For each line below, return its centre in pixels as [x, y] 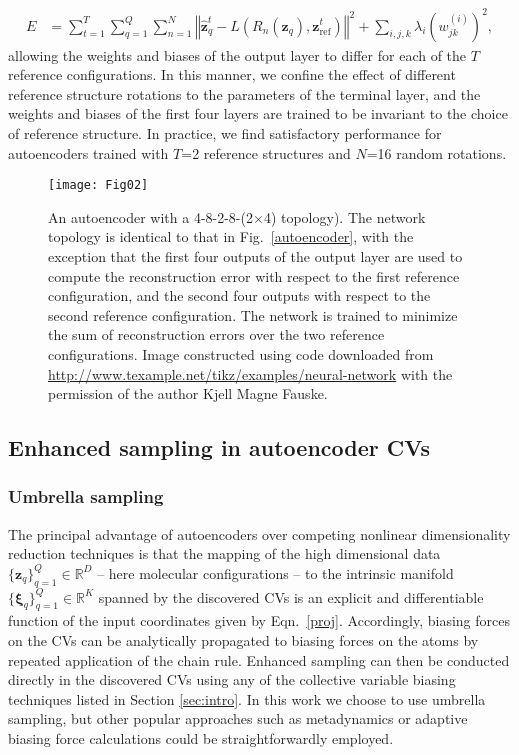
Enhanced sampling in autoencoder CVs [219, 447]
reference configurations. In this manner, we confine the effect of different [232, 74]
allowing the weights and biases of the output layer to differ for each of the [237, 54]
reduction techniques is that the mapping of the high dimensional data [224, 553]
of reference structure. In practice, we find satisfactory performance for [225, 132]
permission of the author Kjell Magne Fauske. [188, 393]
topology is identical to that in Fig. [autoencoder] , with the [231, 236]
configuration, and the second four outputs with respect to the [239, 295]
